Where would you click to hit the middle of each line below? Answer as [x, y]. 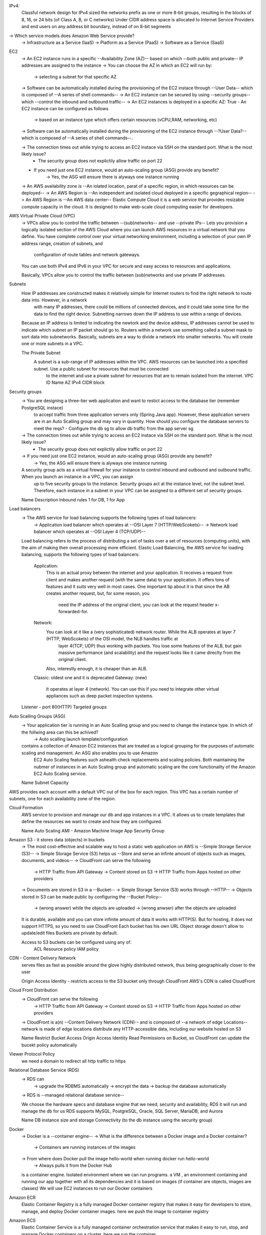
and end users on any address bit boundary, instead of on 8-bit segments [96, 27]
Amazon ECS [22, 1220]
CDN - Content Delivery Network [42, 958]
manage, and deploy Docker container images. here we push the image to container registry [115, 1211]
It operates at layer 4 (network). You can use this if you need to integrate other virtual [133, 689]
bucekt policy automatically [49, 1045]
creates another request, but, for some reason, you [98, 593]
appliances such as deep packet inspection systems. [100, 696]
